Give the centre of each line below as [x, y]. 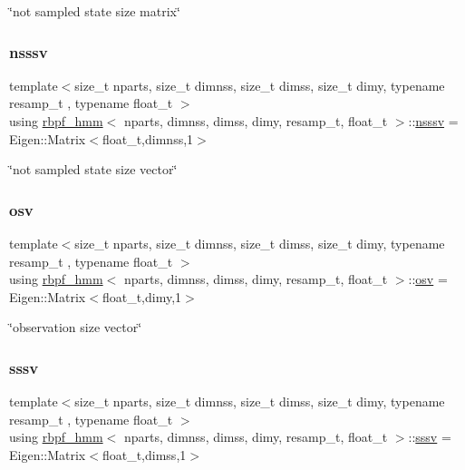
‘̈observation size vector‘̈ [76, 327]
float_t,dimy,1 [142, 296]
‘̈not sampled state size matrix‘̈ [95, 11]
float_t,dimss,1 [144, 454]
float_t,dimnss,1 [148, 138]
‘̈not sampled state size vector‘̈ [93, 169]
